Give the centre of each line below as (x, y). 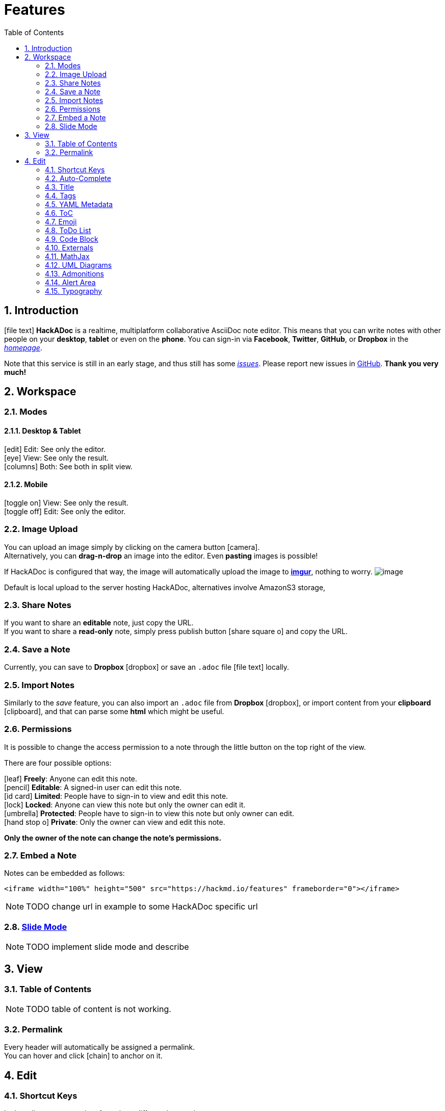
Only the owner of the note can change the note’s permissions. (113, 838)
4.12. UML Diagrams (78, 265)
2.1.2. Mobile (26, 485)
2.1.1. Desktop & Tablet (43, 431)
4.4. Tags (60, 195)
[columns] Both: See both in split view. (68, 466)
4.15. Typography (74, 291)
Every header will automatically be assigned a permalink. (100, 1047)
